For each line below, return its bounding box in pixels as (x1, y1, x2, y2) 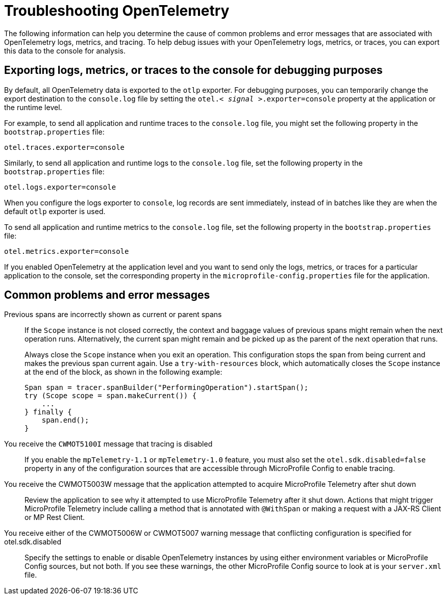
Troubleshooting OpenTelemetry (4, 2, 230, 19)
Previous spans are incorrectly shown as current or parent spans (4, 310, 222, 319)
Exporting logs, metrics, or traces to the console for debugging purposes (4, 64, 383, 77)
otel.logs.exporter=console (4, 183, 116, 191)
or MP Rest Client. (24, 513, 85, 522)
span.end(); (41, 416, 89, 425)
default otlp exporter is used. (4, 206, 106, 216)
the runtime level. (4, 102, 62, 112)
